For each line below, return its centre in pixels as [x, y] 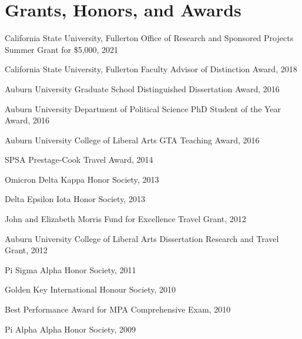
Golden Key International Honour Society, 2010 [90, 289]
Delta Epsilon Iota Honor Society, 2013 [75, 199]
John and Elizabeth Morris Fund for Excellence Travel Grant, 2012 [125, 219]
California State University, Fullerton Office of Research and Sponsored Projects [149, 38]
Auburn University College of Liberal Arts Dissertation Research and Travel [142, 238]
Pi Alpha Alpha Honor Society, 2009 [71, 329]
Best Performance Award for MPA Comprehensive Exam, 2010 [118, 309]
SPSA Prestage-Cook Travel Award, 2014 [79, 160]
